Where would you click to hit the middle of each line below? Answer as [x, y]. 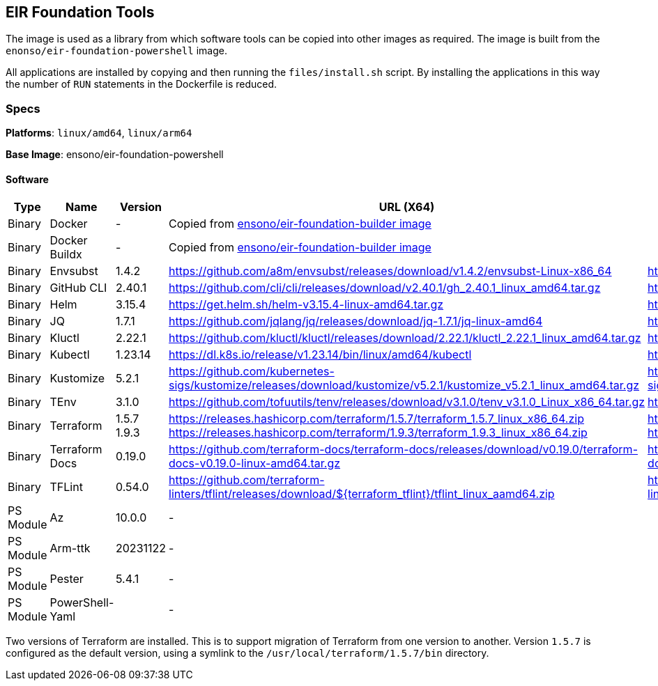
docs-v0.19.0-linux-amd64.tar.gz [255, 463]
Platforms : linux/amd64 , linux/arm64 [99, 133]
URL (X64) [407, 207]
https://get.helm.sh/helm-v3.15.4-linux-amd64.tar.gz [306, 305]
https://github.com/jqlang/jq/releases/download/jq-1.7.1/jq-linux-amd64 [356, 321]
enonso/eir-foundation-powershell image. [116, 51]
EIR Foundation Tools [80, 12]
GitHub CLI [78, 288]
